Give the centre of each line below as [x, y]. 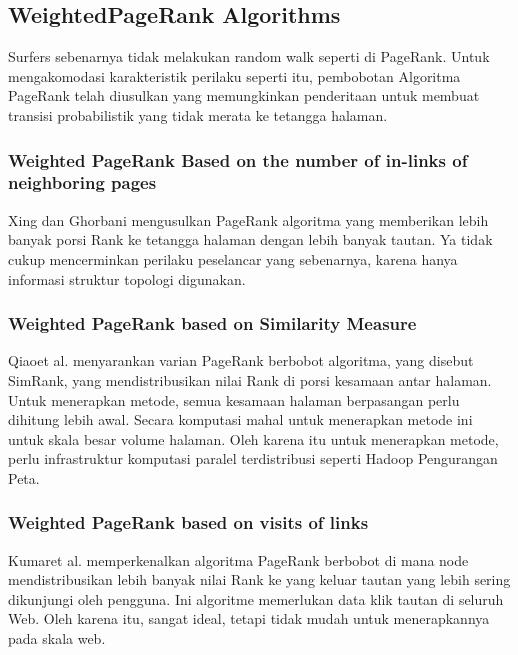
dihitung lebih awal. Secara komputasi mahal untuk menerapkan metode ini [240, 419]
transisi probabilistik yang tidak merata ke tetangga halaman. [198, 114]
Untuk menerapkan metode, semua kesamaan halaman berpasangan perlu [234, 399]
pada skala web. [57, 638]
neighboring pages [82, 182]
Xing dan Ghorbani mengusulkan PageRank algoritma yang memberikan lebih [248, 219]
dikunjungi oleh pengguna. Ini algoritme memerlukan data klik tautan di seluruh [256, 598]
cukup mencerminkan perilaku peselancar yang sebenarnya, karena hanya [233, 258]
